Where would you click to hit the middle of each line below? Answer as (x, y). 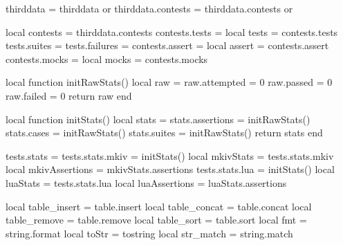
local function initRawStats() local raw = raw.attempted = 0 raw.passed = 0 (169, 82)
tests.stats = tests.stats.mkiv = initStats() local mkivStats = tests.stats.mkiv (170, 155)
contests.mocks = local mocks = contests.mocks (107, 58)
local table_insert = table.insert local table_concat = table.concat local (159, 206)
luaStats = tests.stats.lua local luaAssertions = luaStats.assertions (146, 182)
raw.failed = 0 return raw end (69, 95)
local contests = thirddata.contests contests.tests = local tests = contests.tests (172, 31)
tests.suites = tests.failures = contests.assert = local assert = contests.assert (167, 45)
